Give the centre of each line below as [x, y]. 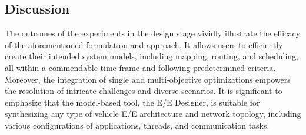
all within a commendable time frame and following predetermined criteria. [140, 67]
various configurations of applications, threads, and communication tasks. [137, 125]
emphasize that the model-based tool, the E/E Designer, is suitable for [132, 102]
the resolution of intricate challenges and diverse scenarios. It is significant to [144, 91]
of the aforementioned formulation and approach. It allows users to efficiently [144, 44]
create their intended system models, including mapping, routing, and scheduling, [152, 56]
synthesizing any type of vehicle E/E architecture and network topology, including [153, 114]
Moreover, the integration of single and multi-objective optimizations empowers [148, 79]
